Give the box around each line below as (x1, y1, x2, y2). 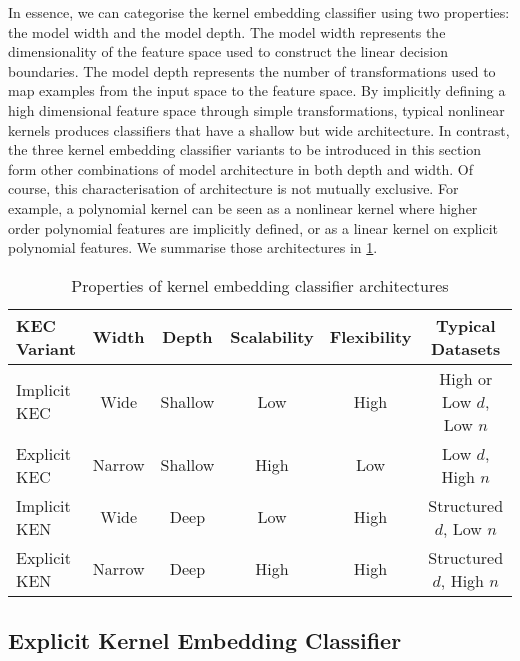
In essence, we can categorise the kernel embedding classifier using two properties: (8, 2, 510, 22)
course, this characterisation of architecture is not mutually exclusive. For (8, 178, 459, 199)
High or (439, 366, 493, 390)
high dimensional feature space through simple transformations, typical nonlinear (8, 99, 505, 120)
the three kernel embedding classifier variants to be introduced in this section (8, 139, 482, 160)
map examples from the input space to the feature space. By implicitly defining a (8, 80, 506, 101)
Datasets (431, 336, 501, 360)
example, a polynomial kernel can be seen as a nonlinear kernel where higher (8, 197, 478, 218)
